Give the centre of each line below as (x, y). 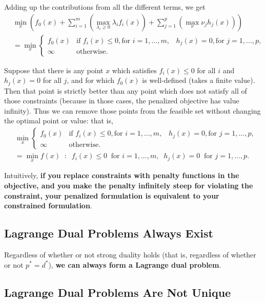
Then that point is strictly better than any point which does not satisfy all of (126, 90)
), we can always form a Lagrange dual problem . (135, 264)
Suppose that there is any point (54, 70)
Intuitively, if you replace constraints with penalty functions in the (122, 175)
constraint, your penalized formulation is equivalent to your (112, 195)
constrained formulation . (48, 205)
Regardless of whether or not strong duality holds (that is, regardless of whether (130, 254)
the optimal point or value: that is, (59, 121)
